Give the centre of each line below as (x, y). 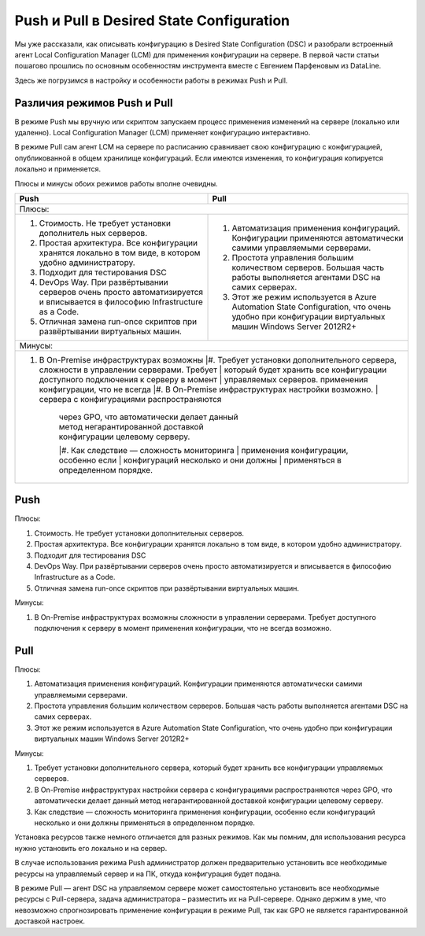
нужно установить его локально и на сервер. (91, 848)
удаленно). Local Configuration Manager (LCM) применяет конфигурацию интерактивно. (163, 133)
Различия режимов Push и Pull (94, 103)
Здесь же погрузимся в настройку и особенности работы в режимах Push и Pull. (151, 80)
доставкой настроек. (50, 921)
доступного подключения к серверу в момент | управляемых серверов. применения (203, 379)
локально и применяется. (58, 169)
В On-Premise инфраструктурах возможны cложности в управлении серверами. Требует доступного (205, 617)
